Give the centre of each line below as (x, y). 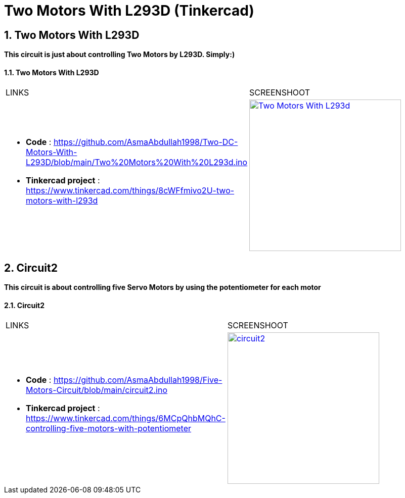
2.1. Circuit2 (25, 305)
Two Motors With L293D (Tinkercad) (129, 11)
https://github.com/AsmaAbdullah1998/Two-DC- (146, 142)
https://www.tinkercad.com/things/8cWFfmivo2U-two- (130, 191)
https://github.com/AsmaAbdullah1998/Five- (138, 380)
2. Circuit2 (31, 268)
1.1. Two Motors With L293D (52, 72)
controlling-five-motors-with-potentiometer (109, 429)
